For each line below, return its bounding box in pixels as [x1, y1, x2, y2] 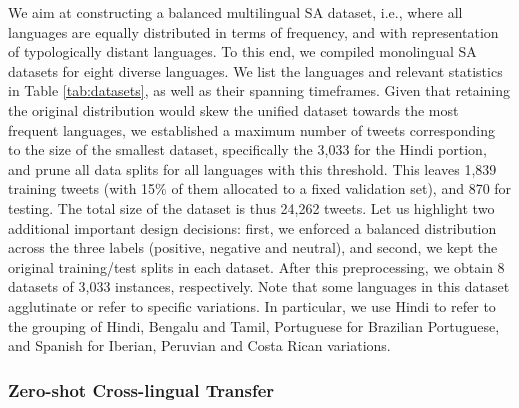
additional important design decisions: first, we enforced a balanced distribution [8, 217, 497, 238]
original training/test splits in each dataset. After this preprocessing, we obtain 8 [8, 256, 505, 277]
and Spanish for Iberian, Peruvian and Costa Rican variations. [8, 335, 391, 356]
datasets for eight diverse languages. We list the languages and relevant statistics [8, 60, 503, 81]
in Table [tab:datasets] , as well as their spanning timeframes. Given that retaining [8, 80, 510, 101]
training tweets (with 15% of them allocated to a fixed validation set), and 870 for [8, 178, 512, 199]
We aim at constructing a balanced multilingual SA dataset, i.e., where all [8, 2, 463, 22]
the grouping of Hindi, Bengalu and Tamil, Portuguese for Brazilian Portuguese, [8, 315, 500, 336]
